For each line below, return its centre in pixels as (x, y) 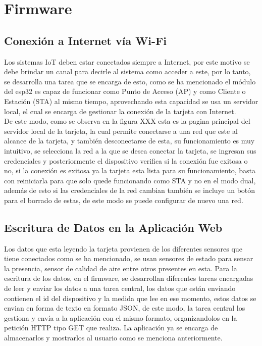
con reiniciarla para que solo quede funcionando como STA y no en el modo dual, (130, 180)
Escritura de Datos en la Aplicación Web (113, 227)
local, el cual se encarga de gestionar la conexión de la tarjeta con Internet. (120, 111)
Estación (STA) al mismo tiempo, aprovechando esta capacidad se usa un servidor (131, 101)
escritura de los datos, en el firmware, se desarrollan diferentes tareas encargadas (129, 278)
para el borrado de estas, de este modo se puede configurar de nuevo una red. (124, 200)
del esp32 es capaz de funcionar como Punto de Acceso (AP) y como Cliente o (125, 91)
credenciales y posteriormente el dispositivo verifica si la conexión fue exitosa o (126, 160)
